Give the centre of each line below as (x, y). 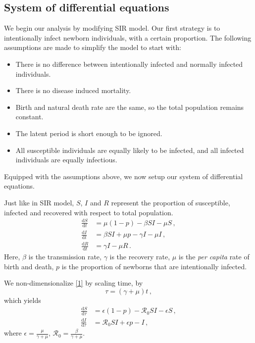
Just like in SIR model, (39, 202)
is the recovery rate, (140, 257)
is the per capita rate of (214, 257)
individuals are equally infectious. (66, 160)
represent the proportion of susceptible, (171, 202)
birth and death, (29, 266)
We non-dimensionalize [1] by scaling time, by (74, 283)
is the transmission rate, (65, 257)
